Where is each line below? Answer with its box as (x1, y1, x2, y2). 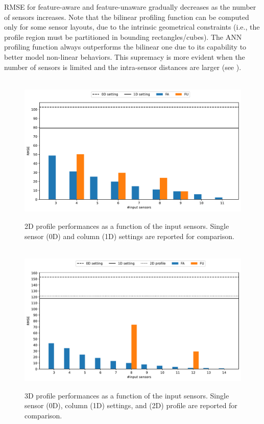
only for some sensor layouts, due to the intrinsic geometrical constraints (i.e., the (4, 21, 260, 32)
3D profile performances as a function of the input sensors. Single (25, 390, 229, 401)
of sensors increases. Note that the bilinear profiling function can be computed (4, 11, 249, 22)
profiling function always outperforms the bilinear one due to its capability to (4, 41, 247, 52)
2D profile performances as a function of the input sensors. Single (25, 221, 229, 231)
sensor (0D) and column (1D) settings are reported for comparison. (25, 230, 234, 241)
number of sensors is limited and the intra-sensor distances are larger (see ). (4, 61, 242, 72)
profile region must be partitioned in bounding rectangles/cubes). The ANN (4, 31, 242, 42)
